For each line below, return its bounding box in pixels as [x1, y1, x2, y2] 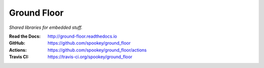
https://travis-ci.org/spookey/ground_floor [47, 54, 132, 60]
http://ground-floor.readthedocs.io [47, 33, 117, 39]
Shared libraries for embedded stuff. [9, 24, 83, 30]
